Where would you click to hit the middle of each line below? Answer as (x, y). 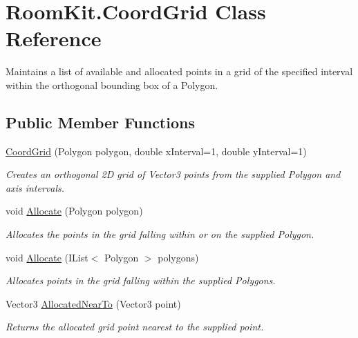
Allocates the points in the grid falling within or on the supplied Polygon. (160, 234)
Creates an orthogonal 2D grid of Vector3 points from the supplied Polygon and (173, 174)
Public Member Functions (100, 122)
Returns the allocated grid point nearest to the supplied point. (135, 327)
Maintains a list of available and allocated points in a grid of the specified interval (179, 71)
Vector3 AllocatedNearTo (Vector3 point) (93, 303)
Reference (54, 38)
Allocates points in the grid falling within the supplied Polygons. (141, 280)
